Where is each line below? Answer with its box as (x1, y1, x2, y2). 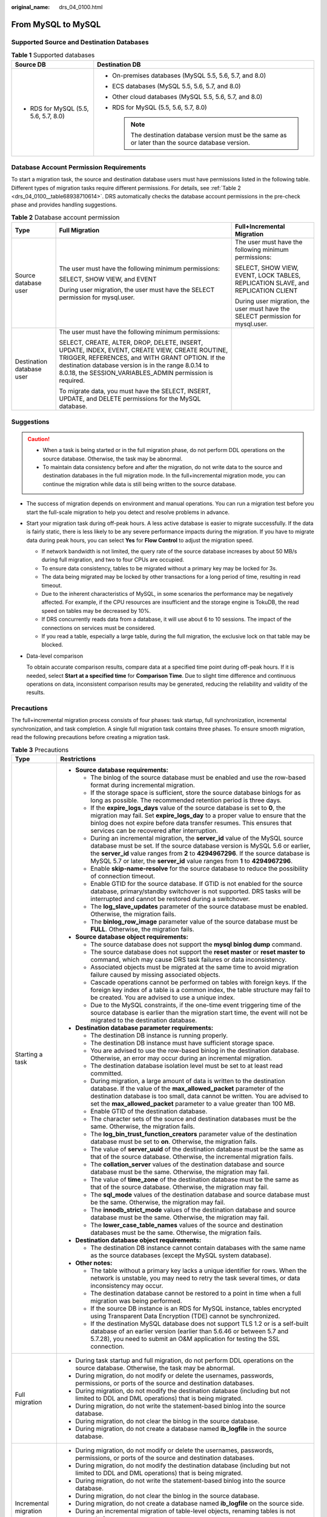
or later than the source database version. (130, 138, 251, 147)
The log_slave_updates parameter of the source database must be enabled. (90, 902, 308, 911)
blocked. (41, 641, 64, 649)
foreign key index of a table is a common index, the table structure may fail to (90, 986, 311, 995)
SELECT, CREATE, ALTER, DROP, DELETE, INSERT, (59, 339, 203, 347)
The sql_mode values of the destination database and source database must (90, 1191, 310, 1199)
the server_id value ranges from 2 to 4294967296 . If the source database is (90, 850, 310, 858)
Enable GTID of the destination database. (90, 1107, 208, 1116)
